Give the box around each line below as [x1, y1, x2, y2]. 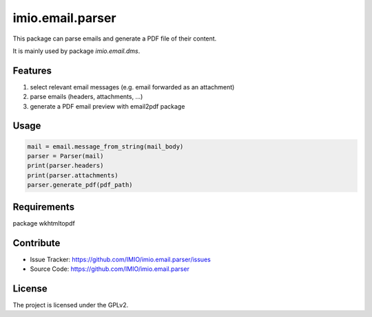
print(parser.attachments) [27, 171, 118, 179]
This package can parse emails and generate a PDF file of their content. [12, 34, 217, 43]
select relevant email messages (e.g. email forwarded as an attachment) [30, 83, 235, 91]
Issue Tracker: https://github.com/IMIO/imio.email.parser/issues [30, 255, 211, 263]
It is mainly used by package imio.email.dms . [12, 47, 141, 55]
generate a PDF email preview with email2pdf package [30, 102, 185, 110]
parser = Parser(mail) [27, 152, 104, 160]
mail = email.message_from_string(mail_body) [27, 142, 184, 151]
